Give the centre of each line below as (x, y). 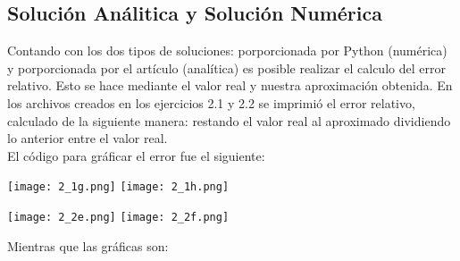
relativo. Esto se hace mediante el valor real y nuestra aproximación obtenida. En (230, 85)
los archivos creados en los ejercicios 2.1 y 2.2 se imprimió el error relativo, (211, 102)
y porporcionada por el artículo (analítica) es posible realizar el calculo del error (226, 67)
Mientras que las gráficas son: (88, 245)
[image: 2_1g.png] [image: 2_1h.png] (118, 187)
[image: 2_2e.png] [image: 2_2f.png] (118, 218)
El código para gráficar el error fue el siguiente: (136, 155)
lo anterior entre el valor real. (88, 138)
